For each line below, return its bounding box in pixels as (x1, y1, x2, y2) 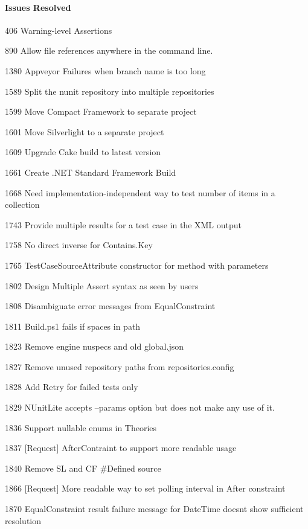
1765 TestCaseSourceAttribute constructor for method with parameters (5, 258, 269, 271)
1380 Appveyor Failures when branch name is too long (5, 64, 206, 77)
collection (5, 198, 40, 211)
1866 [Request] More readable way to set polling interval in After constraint (5, 482, 286, 495)
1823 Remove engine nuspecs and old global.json (5, 340, 184, 353)
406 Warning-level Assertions (5, 24, 112, 36)
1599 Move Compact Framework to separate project (5, 105, 197, 118)
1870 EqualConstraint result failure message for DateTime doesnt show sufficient (5, 502, 304, 515)
